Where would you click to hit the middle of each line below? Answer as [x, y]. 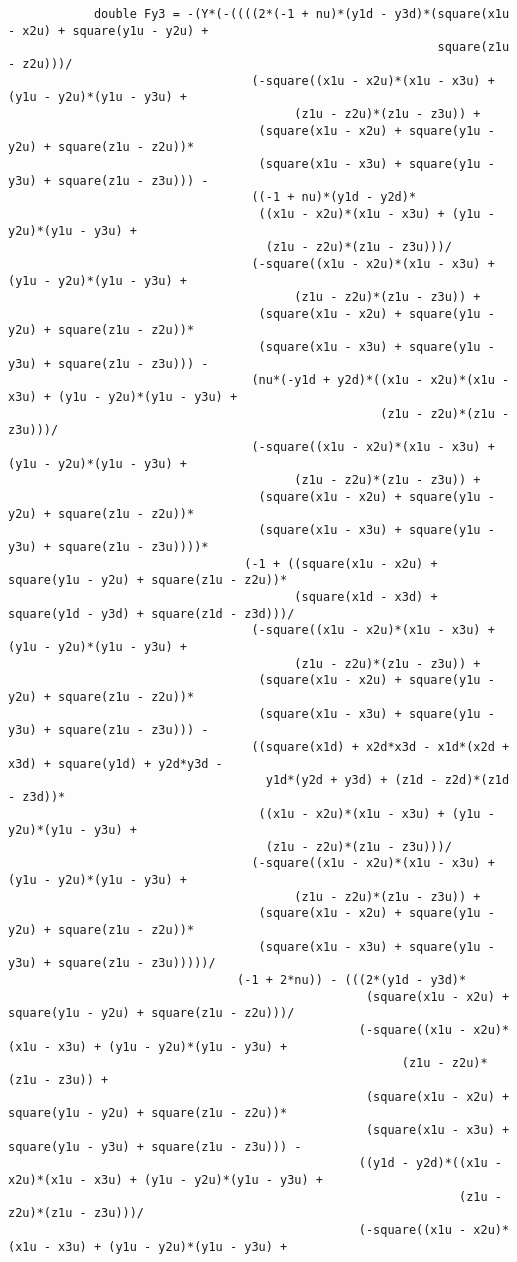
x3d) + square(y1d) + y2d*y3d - [115, 763]
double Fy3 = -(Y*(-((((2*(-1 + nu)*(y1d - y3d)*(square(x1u [301, 14]
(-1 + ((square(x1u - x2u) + [341, 563]
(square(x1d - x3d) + [366, 596]
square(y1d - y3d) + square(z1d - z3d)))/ [151, 613]
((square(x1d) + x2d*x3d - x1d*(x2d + [380, 746]
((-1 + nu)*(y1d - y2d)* [334, 197]
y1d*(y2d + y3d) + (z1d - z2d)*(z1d [387, 780]
